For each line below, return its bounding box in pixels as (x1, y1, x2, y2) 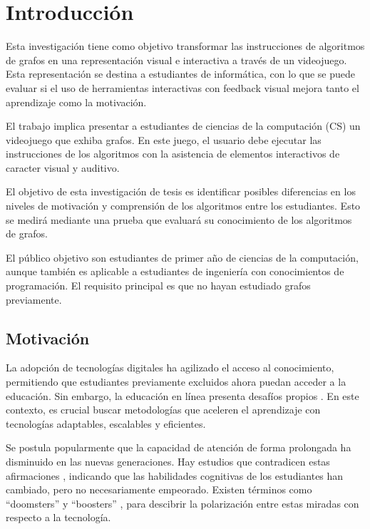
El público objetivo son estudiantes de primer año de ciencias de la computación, (6, 250, 359, 264)
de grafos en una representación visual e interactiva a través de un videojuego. (6, 52, 347, 67)
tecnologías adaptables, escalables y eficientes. (6, 416, 206, 431)
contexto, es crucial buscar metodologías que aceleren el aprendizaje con (6, 402, 321, 417)
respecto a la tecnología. (6, 510, 111, 525)
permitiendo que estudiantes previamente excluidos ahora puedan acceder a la (6, 374, 346, 389)
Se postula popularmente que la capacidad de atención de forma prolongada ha (6, 440, 351, 455)
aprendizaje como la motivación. (6, 94, 147, 109)
